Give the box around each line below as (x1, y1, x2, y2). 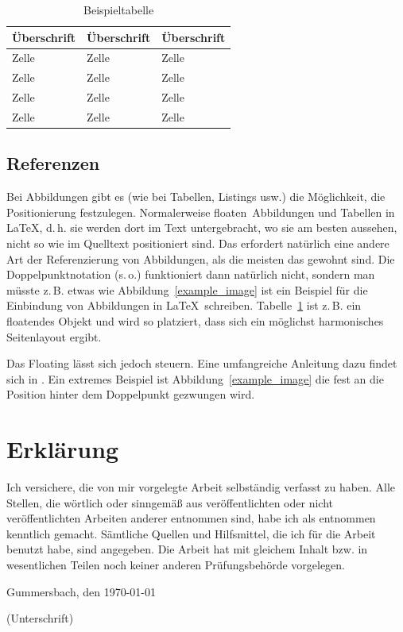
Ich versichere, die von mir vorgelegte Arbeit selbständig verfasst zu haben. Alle (6, 479, 396, 495)
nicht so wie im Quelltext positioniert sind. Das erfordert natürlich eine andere (6, 235, 389, 252)
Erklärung (6, 433, 119, 465)
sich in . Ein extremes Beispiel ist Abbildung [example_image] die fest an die (6, 370, 384, 387)
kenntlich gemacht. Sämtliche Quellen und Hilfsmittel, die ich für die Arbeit (6, 525, 376, 541)
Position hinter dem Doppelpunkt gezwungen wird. (6, 386, 255, 403)
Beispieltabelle (83, 2, 154, 17)
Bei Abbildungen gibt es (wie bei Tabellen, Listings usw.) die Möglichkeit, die (6, 188, 386, 205)
